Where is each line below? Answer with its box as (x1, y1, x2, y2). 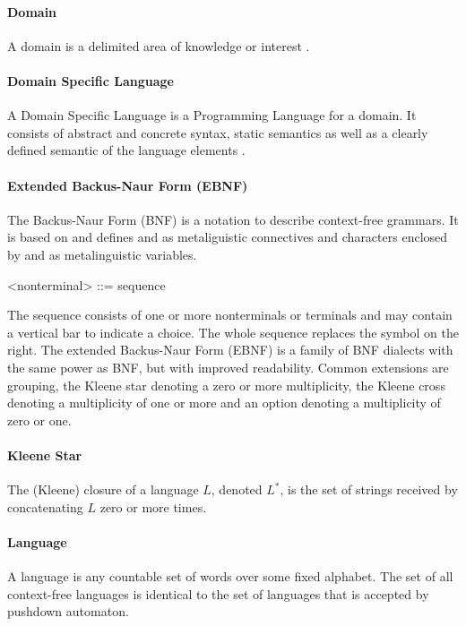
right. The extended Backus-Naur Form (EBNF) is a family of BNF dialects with (7, 340, 453, 359)
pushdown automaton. (7, 602, 129, 621)
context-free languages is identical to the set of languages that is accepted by (7, 584, 429, 603)
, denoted (211, 480, 263, 499)
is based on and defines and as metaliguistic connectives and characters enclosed (7, 227, 448, 246)
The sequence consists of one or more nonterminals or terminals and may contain (7, 305, 453, 324)
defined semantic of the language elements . (7, 141, 246, 159)
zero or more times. (99, 497, 207, 516)
